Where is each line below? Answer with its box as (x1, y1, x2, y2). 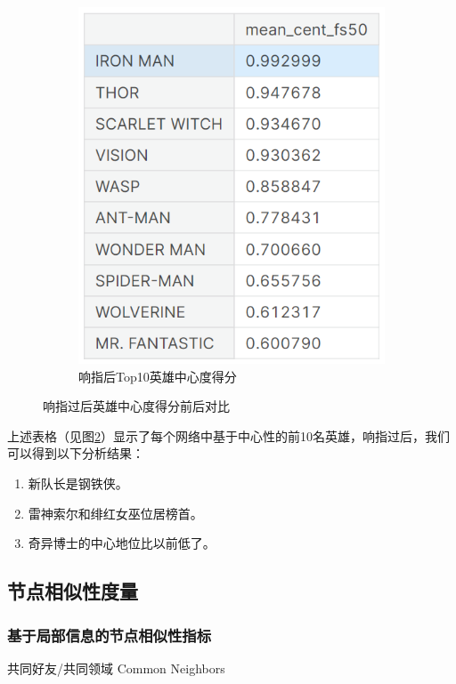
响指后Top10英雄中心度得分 (78, 366, 237, 385)
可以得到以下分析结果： (7, 444, 144, 463)
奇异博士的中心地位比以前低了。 (28, 534, 216, 552)
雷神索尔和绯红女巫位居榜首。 (28, 503, 203, 522)
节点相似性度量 (7, 577, 138, 605)
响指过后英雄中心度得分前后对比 (43, 397, 230, 415)
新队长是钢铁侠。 (28, 474, 128, 493)
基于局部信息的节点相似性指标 (7, 624, 212, 646)
